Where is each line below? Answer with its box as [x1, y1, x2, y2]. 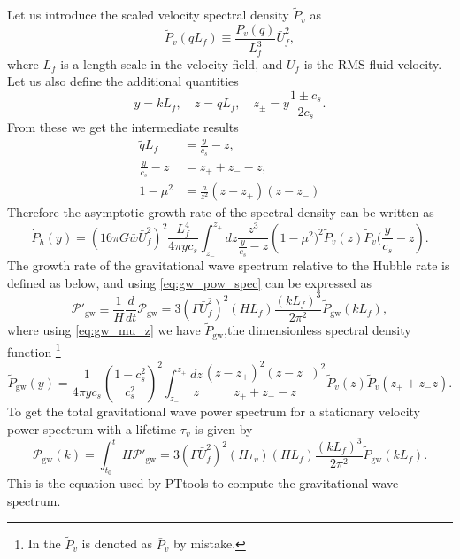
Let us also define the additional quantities [7, 72, 239, 90]
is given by [195, 419, 253, 438]
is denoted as [81, 534, 153, 553]
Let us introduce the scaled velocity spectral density [7, 5, 289, 24]
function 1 [7, 339, 61, 361]
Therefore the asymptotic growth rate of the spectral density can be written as [7, 203, 434, 221]
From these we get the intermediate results [7, 118, 239, 136]
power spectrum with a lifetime [7, 419, 177, 438]
